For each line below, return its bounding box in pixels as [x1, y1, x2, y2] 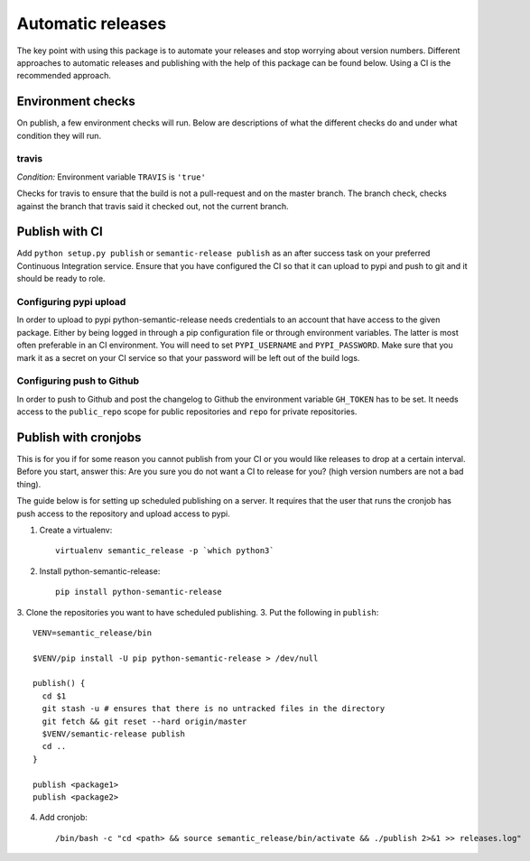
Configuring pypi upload [16, 296, 126, 308]
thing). [16, 478, 42, 489]
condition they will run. [16, 130, 102, 141]
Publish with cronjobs [16, 430, 142, 445]
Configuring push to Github [16, 375, 140, 387]
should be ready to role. [16, 273, 106, 284]
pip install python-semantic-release [55, 587, 223, 597]
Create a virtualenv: [39, 524, 113, 535]
